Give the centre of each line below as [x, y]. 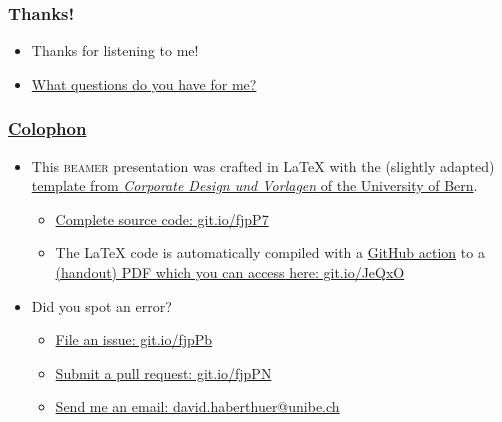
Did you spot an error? [101, 305]
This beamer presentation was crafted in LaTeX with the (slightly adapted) [263, 165]
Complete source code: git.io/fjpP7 [162, 218]
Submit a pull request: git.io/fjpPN [163, 372]
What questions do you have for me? [144, 83]
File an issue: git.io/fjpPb [134, 339]
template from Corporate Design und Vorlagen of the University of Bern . [254, 185]
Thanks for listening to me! [115, 50]
